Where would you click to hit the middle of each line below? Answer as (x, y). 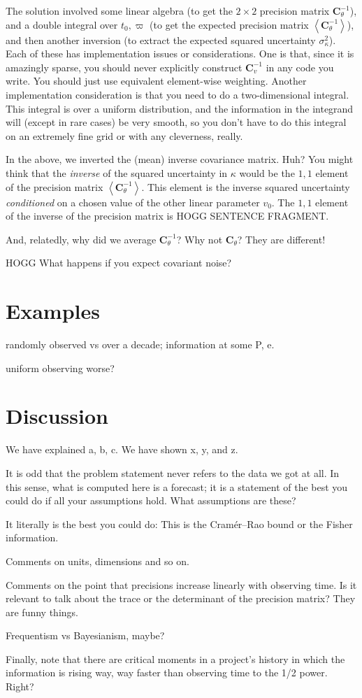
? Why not (200, 239)
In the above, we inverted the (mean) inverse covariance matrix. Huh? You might (180, 159)
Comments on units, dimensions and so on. (97, 561)
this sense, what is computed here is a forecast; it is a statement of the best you (177, 486)
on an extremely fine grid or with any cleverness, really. (124, 135)
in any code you (300, 67)
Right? (20, 686)
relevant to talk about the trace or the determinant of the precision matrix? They (181, 598)
